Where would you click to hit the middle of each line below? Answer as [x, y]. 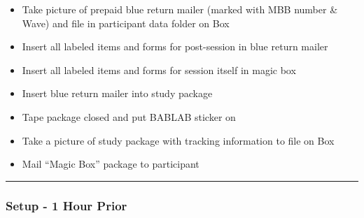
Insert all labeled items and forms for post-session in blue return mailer [175, 46]
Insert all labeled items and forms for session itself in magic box [159, 70]
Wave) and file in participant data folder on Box [126, 23]
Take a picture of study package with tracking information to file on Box [178, 140]
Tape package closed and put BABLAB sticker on [129, 116]
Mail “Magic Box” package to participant [111, 164]
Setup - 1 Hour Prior [66, 205]
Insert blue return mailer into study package [117, 93]
